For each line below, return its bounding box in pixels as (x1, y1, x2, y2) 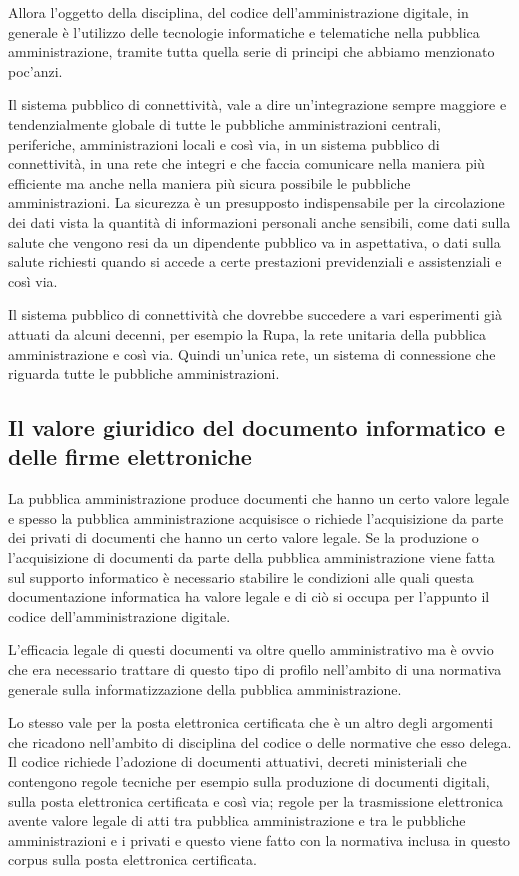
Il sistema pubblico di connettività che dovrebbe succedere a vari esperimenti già (8, 304, 502, 325)
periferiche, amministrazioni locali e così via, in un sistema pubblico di (8, 133, 440, 154)
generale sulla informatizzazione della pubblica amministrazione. (8, 678, 402, 699)
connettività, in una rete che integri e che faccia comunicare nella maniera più (8, 153, 485, 174)
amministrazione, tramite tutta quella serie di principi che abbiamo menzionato (8, 41, 495, 62)
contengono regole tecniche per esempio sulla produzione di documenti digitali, (8, 771, 490, 791)
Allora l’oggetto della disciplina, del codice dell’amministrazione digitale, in (8, 2, 469, 22)
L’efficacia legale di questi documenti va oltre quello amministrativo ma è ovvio (8, 639, 494, 660)
